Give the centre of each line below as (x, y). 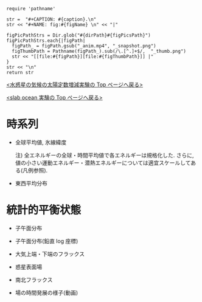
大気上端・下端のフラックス (50, 254)
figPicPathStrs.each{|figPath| (46, 41)
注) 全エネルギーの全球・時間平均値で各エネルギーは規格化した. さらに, (104, 155)
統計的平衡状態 (44, 210)
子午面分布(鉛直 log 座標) (47, 241)
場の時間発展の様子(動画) (47, 292)
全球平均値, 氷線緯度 (41, 142)
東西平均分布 (31, 183)
